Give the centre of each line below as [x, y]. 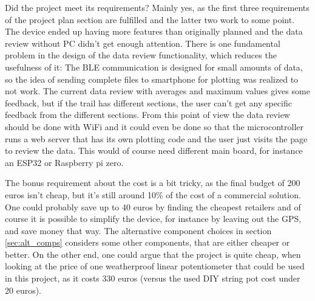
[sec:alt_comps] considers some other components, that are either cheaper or [147, 242]
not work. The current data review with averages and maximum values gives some [157, 91]
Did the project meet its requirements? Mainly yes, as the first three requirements [157, 7]
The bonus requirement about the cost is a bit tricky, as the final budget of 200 [153, 183]
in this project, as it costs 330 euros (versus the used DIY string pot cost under [153, 278]
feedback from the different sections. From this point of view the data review [147, 115]
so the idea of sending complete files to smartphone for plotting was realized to [152, 79]
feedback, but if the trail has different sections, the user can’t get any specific [148, 102]
